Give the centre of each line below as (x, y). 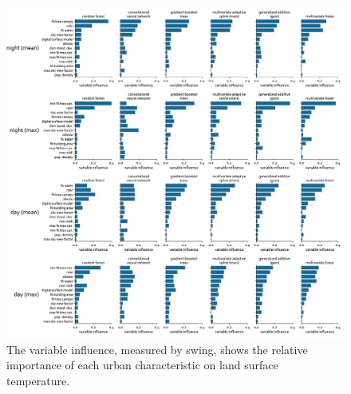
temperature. (38, 381)
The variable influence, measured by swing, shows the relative (157, 349)
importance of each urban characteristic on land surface (142, 365)
